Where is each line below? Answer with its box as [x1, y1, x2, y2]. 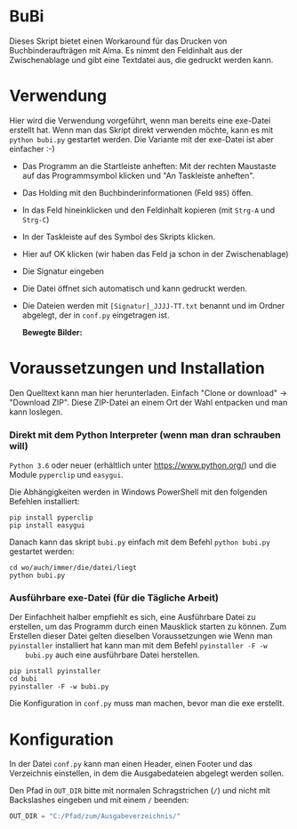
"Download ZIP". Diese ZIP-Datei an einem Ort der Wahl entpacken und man [9, 397, 288, 407]
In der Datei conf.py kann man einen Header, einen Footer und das [9, 759, 253, 769]
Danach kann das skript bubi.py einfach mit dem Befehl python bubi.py [9, 536, 271, 548]
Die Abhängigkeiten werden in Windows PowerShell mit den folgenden [9, 487, 268, 497]
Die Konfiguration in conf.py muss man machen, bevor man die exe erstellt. [9, 698, 285, 709]
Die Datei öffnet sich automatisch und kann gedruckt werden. [21, 283, 247, 294]
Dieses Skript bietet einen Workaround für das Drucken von [9, 36, 228, 46]
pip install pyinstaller [9, 667, 101, 676]
